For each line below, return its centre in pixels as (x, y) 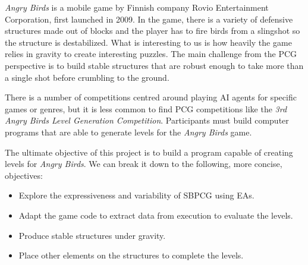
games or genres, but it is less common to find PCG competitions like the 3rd (146, 108)
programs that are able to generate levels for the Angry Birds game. (128, 132)
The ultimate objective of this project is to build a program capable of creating (149, 152)
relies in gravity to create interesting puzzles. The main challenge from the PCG (151, 54)
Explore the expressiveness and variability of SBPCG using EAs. (136, 195)
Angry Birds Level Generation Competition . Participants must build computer (147, 120)
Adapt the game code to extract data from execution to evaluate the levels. (156, 215)
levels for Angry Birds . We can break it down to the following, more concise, (144, 164)
